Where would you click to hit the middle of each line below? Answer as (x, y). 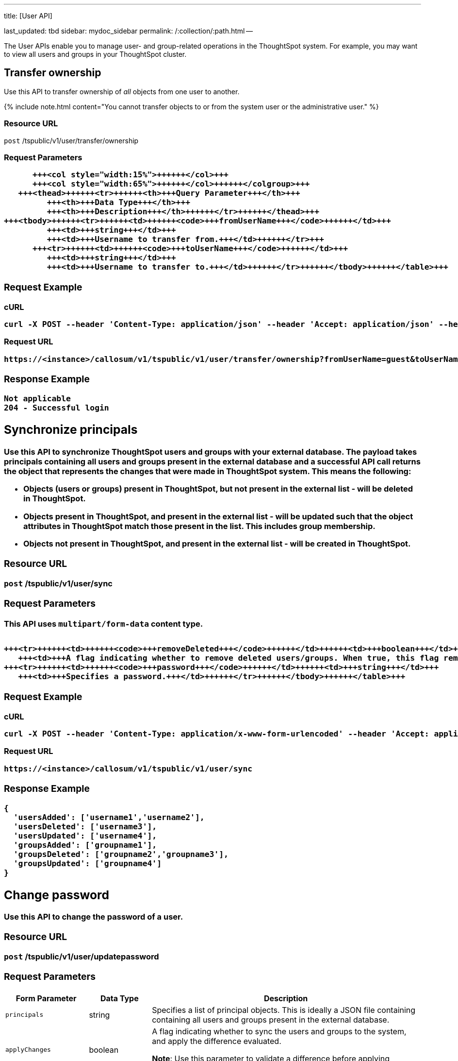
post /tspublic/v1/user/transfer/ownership (71, 140)
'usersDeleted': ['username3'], (85, 827)
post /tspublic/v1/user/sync (58, 584)
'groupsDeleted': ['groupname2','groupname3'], (121, 855)
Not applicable (37, 399)
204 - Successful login (57, 408)
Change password (57, 895)
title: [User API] (28, 16)
